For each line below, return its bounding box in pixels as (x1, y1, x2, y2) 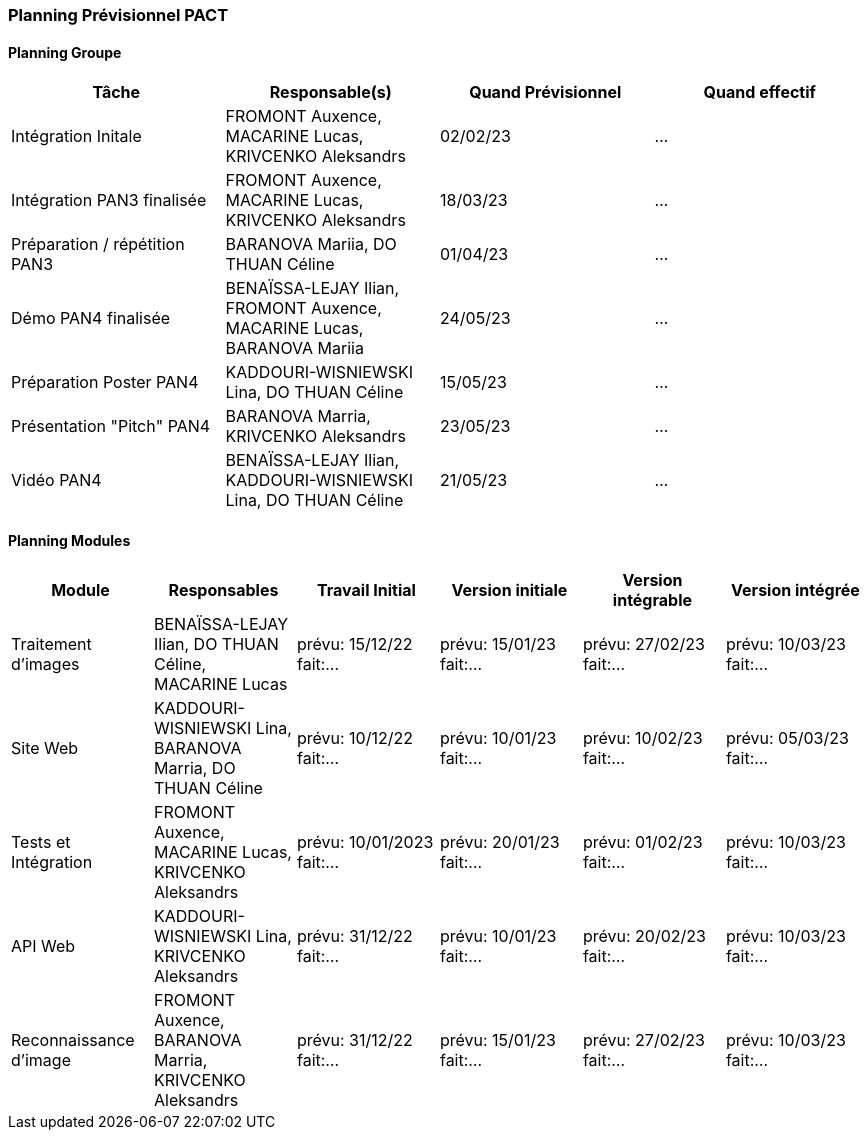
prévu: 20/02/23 (582, 926, 706, 947)
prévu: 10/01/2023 (296, 832, 434, 853)
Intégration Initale (11, 126, 142, 147)
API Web (11, 936, 76, 957)
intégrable (612, 590, 693, 611)
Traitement (11, 634, 92, 655)
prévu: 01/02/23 (582, 832, 703, 853)
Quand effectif (703, 82, 816, 103)
